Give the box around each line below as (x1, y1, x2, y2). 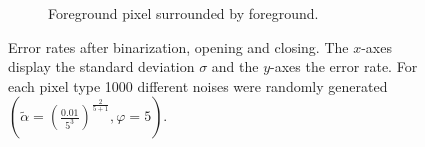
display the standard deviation (8, 56, 195, 77)
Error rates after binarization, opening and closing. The (8, 36, 349, 57)
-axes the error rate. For (270, 56, 418, 77)
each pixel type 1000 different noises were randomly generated (8, 75, 388, 96)
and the (211, 56, 259, 77)
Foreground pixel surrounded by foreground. (48, 3, 319, 23)
